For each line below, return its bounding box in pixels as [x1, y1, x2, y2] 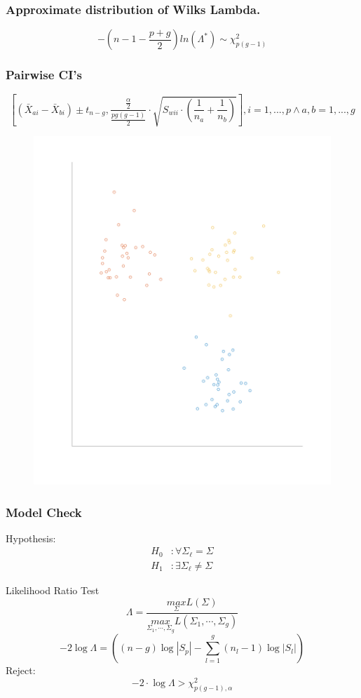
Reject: [6, 663, 36, 678]
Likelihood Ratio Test [6, 582, 100, 597]
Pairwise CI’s [6, 66, 82, 83]
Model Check [6, 503, 82, 521]
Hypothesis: [6, 530, 56, 545]
